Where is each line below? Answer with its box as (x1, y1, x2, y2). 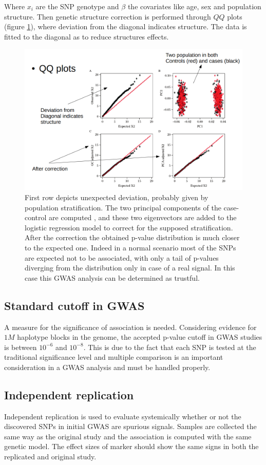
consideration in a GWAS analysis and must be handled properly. (4, 361, 211, 372)
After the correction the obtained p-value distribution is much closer (25, 232, 240, 243)
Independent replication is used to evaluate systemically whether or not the (4, 411, 241, 421)
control (25, 212, 47, 223)
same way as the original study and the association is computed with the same (4, 431, 252, 441)
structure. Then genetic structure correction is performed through (4, 11, 211, 22)
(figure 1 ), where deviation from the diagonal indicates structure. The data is (4, 21, 247, 32)
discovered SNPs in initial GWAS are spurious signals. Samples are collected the (4, 421, 257, 432)
